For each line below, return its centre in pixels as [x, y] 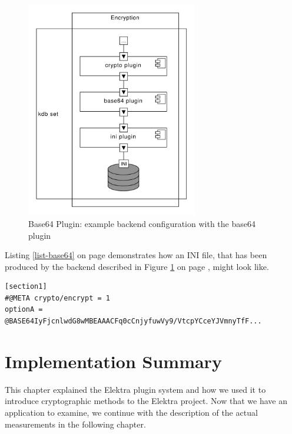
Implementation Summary [113, 361]
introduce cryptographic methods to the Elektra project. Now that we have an [146, 401]
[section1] [26, 287]
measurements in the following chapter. [75, 424]
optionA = [24, 310]
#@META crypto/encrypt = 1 [57, 298]
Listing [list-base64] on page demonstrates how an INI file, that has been [136, 255]
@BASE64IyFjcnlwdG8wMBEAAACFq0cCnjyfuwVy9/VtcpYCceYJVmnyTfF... [133, 321]
